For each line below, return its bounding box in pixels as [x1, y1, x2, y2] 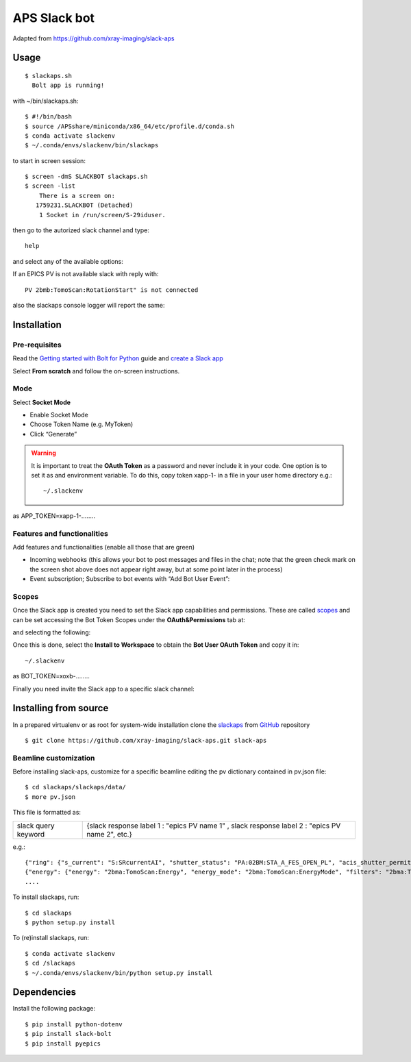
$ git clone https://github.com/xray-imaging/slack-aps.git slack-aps [25, 737, 267, 744]
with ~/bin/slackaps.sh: [12, 97, 79, 105]
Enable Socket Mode [29, 411, 88, 419]
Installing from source [12, 702, 109, 714]
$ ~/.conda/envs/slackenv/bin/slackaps [25, 141, 159, 149]
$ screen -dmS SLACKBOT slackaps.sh [25, 173, 148, 181]
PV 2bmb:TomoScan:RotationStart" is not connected [25, 286, 199, 294]
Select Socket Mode [12, 398, 71, 406]
